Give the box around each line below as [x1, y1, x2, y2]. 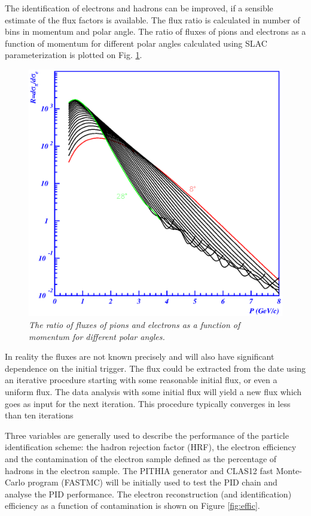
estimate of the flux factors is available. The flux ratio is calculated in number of [5, 13, 300, 26]
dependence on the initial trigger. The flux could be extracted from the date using [5, 362, 306, 374]
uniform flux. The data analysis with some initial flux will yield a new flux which [5, 385, 302, 397]
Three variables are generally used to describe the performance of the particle [5, 429, 289, 441]
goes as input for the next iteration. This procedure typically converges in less [5, 397, 291, 409]
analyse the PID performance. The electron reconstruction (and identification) [5, 487, 292, 500]
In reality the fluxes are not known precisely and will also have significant [5, 350, 275, 363]
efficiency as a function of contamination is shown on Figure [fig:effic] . [5, 499, 260, 512]
